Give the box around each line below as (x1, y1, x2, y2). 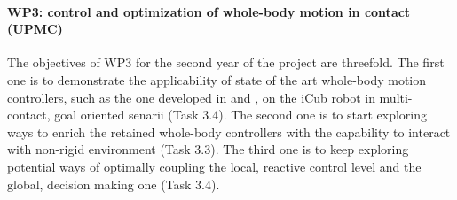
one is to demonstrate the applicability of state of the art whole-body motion (7, 70, 427, 88)
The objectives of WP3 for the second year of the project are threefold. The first (7, 53, 445, 72)
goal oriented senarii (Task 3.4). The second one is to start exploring (54, 105, 428, 124)
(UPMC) (7, 19, 63, 38)
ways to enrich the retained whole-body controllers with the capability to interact (7, 122, 451, 141)
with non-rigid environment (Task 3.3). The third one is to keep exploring (7, 140, 409, 158)
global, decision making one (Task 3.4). (7, 174, 220, 193)
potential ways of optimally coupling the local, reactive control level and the (7, 157, 422, 175)
